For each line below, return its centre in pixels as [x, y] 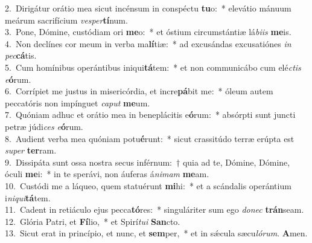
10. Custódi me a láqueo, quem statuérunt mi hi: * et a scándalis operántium [148, 185]
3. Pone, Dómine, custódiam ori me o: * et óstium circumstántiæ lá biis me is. [148, 32]
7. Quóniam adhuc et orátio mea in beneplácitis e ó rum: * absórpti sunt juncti [150, 115]
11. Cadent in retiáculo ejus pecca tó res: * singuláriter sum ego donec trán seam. [154, 209]
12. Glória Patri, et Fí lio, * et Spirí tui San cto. [93, 221]
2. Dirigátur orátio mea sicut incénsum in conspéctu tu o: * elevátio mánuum [148, 8]
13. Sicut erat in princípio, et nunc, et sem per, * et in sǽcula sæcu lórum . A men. [156, 233]
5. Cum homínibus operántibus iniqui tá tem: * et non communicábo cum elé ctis [153, 67]
